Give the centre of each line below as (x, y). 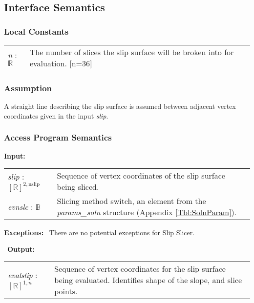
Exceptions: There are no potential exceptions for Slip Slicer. (99, 232)
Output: (21, 249)
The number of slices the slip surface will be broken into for (132, 52)
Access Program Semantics (58, 137)
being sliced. (78, 187)
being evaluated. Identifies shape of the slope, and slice (148, 280)
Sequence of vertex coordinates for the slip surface (140, 269)
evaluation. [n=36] (61, 63)
